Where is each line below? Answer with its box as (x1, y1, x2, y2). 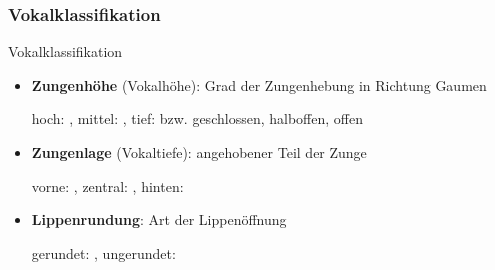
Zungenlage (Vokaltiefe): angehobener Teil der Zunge (31, 142, 367, 162)
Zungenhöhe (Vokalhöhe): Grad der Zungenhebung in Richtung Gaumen (31, 74, 487, 95)
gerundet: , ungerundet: (31, 242, 176, 263)
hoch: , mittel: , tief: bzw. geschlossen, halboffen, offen (31, 108, 363, 129)
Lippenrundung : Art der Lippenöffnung (31, 209, 287, 230)
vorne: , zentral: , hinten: (31, 175, 184, 196)
